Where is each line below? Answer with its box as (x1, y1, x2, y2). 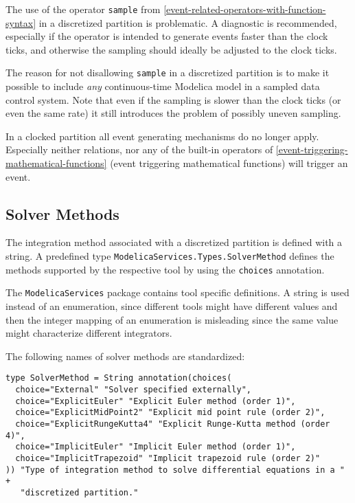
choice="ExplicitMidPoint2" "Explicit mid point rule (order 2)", (15, 407, 325, 418)
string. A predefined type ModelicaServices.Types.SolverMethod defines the (5, 249, 334, 263)
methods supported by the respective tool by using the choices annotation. (5, 262, 325, 276)
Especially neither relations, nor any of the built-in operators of (5, 142, 273, 157)
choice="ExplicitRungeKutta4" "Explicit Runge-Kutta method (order (15, 419, 330, 429)
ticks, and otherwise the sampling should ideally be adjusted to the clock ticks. (5, 42, 337, 56)
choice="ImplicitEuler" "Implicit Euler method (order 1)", (15, 442, 296, 452)
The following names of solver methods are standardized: (5, 348, 245, 363)
